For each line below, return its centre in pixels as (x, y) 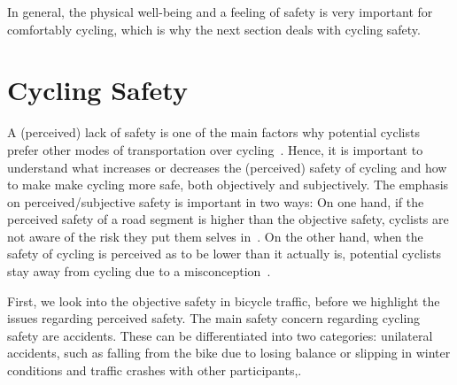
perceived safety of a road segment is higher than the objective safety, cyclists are (228, 219)
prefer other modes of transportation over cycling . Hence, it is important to (215, 149)
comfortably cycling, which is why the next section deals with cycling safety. (214, 29)
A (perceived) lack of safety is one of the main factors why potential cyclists (213, 132)
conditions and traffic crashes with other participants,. (155, 370)
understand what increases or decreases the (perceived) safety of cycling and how (227, 167)
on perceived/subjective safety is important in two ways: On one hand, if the (216, 201)
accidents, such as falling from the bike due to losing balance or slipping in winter (229, 353)
